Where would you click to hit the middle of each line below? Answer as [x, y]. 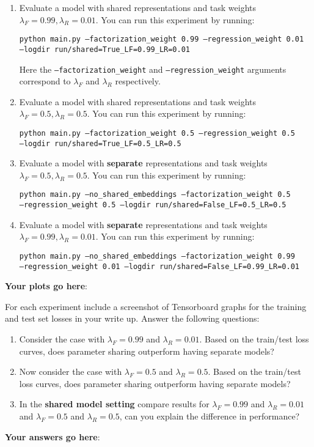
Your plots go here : [46, 286]
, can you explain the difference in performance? [210, 416]
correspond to [45, 81]
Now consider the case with [71, 371]
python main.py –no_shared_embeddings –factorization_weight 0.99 [157, 256]
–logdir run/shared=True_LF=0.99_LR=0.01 [104, 49]
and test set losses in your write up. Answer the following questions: [132, 318]
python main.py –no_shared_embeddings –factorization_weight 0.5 [155, 195]
